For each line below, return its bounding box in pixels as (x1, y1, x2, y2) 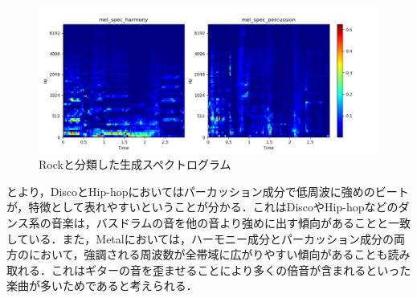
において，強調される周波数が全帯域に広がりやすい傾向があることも (28, 246, 388, 263)
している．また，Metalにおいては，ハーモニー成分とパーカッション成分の (6, 230, 394, 247)
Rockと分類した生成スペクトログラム (39, 156, 231, 173)
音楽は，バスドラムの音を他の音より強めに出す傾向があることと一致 (51, 214, 411, 231)
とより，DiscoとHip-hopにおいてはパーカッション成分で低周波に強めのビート (6, 182, 409, 199)
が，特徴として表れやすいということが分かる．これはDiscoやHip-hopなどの (6, 198, 399, 215)
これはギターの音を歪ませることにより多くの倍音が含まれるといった (51, 261, 411, 278)
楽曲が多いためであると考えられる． (6, 277, 198, 294)
